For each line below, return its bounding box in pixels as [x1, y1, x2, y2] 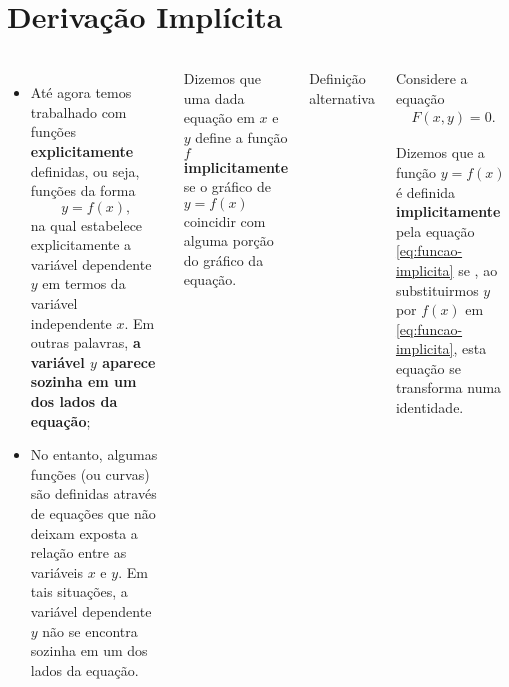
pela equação [395, 220, 475, 241]
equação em [183, 107, 255, 128]
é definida [395, 181, 456, 202]
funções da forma [30, 180, 136, 201]
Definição [309, 68, 366, 89]
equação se [395, 357, 461, 378]
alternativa [309, 87, 375, 108]
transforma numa [395, 377, 502, 398]
